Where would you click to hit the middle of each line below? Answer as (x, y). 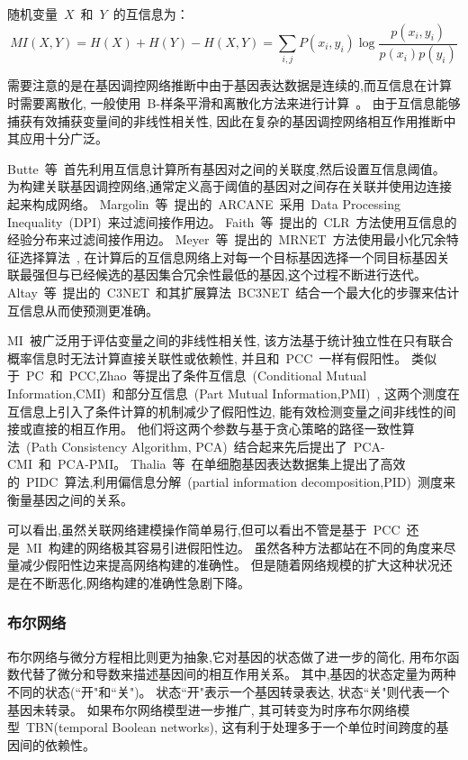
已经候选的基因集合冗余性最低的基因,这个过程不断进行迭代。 (248, 275)
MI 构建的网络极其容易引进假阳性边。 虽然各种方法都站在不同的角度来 (234, 547)
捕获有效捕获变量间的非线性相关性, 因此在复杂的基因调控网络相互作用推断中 (232, 120)
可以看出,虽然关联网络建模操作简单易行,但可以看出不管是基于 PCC (204, 530)
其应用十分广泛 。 (58, 138)
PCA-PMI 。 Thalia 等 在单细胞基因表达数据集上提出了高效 (231, 464)
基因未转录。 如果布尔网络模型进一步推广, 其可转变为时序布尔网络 (202, 709)
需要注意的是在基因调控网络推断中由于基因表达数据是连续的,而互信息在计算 (229, 85)
